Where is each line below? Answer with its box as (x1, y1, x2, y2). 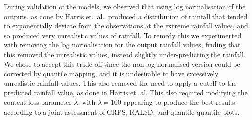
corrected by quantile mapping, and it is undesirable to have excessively (4, 68, 219, 79)
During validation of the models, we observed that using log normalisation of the (4, 1, 246, 11)
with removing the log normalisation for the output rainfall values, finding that (4, 40, 241, 50)
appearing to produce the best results (123, 97, 235, 107)
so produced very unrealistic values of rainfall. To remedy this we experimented (4, 30, 242, 40)
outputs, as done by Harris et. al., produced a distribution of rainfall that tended (4, 11, 248, 21)
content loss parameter (4, 97, 72, 107)
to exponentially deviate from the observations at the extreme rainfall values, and (4, 20, 248, 31)
